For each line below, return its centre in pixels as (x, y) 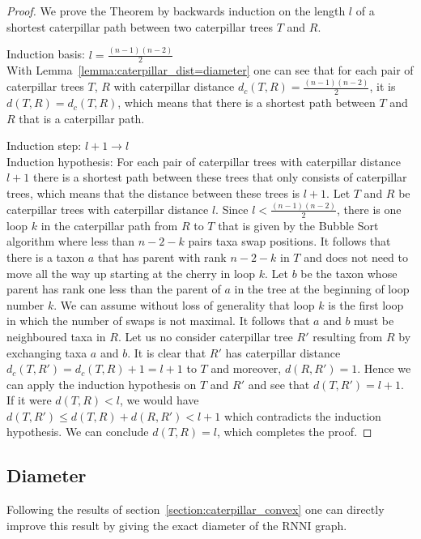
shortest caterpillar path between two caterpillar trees (140, 26)
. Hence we (384, 368)
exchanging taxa (47, 352)
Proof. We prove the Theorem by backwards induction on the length (176, 11)
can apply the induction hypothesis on (102, 384)
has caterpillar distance (283, 352)
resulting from (348, 336)
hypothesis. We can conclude (78, 432)
